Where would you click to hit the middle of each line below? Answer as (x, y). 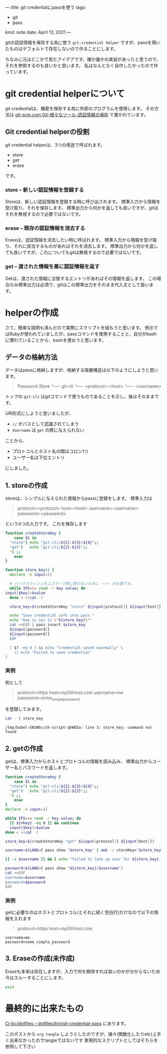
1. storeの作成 (27, 485)
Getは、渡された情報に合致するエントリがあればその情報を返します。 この (81, 278)
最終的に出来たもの (44, 1008)
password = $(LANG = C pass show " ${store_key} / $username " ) (64, 868)
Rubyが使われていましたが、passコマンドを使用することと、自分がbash (83, 334)
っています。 (18, 72)
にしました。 (18, 468)
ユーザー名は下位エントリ (39, 458)
